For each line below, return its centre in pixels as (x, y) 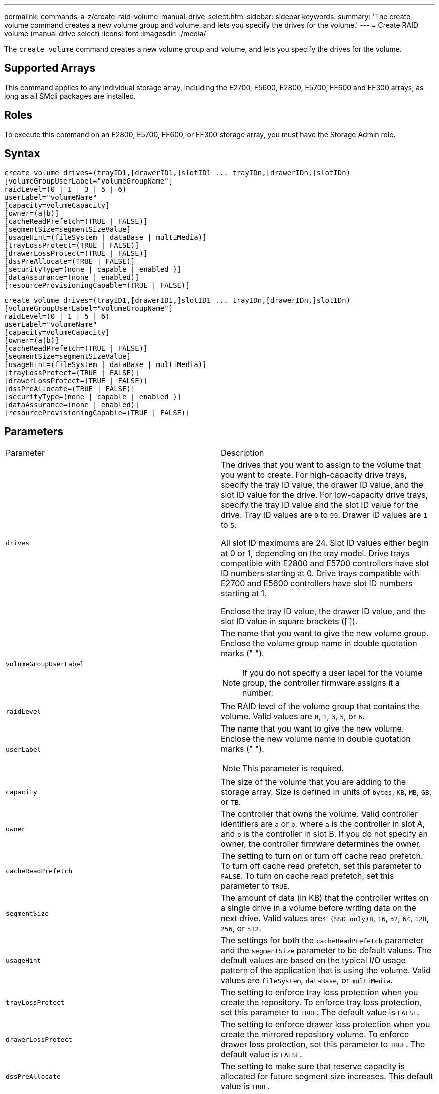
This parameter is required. (293, 768)
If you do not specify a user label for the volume (333, 673)
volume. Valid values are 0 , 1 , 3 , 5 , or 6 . (293, 717)
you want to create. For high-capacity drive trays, (314, 475)
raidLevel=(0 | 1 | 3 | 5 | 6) (65, 189)
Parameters (34, 431)
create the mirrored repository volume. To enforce (315, 1035)
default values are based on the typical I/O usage (313, 960)
